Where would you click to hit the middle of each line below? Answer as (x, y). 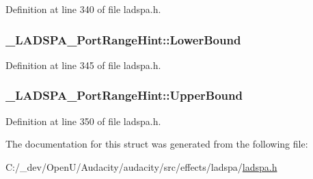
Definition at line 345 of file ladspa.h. (83, 65)
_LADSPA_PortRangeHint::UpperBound (124, 95)
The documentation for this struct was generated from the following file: (157, 144)
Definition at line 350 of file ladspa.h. (83, 121)
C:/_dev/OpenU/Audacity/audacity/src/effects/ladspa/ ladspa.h (141, 166)
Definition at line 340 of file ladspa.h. (83, 9)
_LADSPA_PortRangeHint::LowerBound (123, 39)
